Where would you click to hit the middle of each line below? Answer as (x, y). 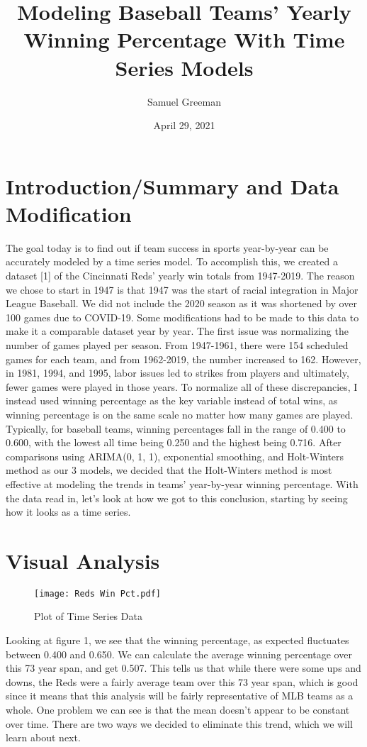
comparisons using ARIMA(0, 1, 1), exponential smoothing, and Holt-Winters (175, 456)
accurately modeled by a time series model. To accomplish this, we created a (172, 261)
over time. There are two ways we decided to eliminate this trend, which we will (179, 723)
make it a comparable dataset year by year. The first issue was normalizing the (177, 331)
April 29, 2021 (184, 125)
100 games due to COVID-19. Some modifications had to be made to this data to (182, 317)
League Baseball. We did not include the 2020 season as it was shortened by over (181, 303)
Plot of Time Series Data (88, 616)
